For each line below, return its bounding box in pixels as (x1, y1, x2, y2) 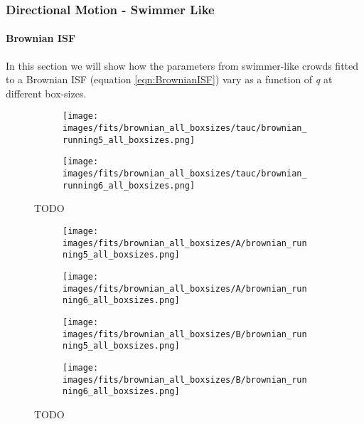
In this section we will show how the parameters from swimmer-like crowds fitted (6, 58, 359, 73)
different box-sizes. (6, 85, 87, 100)
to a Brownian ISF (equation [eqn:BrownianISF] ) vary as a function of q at (6, 72, 333, 87)
